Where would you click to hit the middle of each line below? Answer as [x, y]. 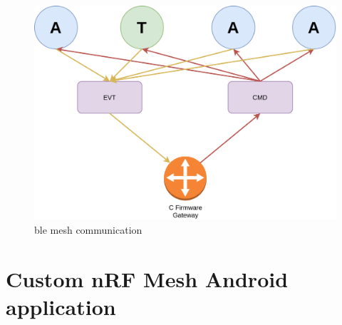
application [61, 306]
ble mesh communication [88, 229]
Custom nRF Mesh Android [147, 278]
